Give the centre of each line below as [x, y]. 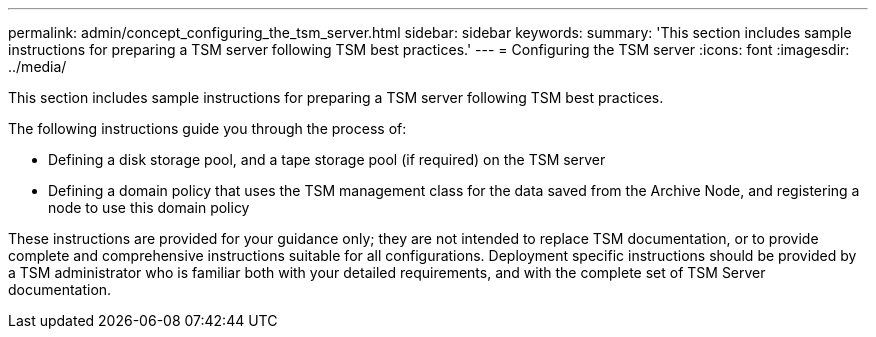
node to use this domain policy [149, 207]
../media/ [37, 66]
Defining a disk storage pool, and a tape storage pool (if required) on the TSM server [327, 159]
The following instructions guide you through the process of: [207, 128]
